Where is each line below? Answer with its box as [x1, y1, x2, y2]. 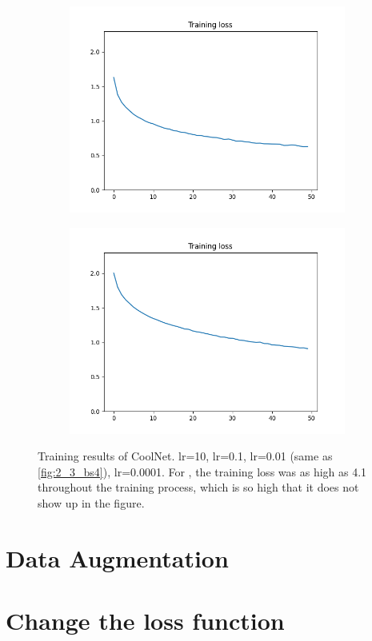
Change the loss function [6, 604, 285, 637]
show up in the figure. [38, 494, 145, 511]
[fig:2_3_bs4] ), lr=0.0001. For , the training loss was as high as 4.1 [38, 463, 367, 480]
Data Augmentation [6, 541, 229, 574]
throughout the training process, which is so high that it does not [38, 479, 359, 496]
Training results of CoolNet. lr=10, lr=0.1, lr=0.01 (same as [38, 448, 333, 464]
